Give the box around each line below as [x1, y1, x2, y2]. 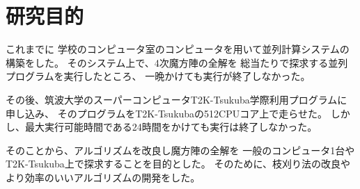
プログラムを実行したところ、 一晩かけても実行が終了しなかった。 [6, 69, 311, 83]
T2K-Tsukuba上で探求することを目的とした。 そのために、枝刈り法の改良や [6, 156, 351, 171]
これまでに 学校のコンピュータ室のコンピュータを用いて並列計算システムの [6, 42, 350, 56]
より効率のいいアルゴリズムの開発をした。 [6, 170, 201, 184]
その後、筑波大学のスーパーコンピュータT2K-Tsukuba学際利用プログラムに [6, 92, 347, 106]
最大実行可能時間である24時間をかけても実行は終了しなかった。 [24, 120, 318, 134]
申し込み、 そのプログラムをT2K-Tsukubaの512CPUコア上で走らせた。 [6, 106, 327, 120]
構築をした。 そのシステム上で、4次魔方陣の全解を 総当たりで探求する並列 [6, 55, 348, 69]
